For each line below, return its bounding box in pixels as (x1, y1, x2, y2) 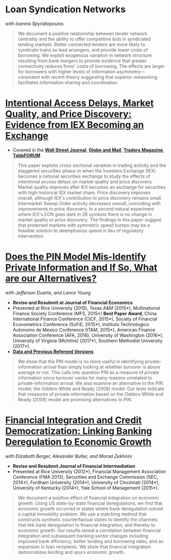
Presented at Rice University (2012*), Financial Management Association (12, 468, 166, 475)
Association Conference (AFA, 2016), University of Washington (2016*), (12, 332, 164, 338)
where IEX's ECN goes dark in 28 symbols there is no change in (17, 211, 152, 217)
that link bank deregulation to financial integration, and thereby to (17, 522, 156, 528)
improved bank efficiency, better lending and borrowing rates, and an (17, 538, 164, 544)
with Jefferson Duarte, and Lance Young (5, 289, 91, 295)
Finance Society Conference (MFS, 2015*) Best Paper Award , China (12, 310, 157, 316)
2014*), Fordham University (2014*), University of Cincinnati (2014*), (12, 479, 160, 485)
